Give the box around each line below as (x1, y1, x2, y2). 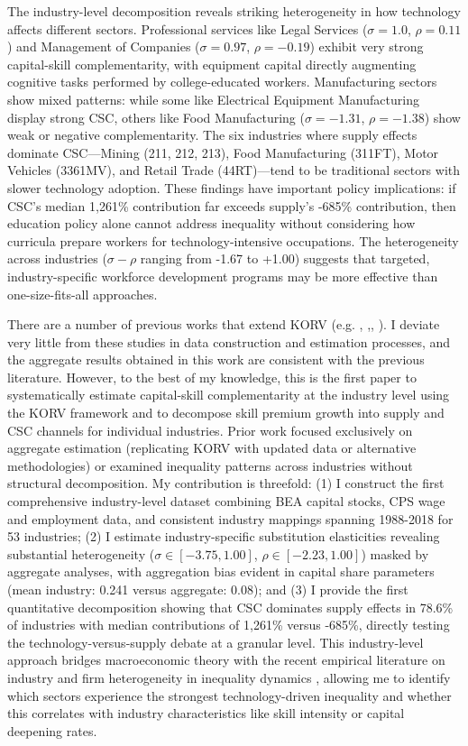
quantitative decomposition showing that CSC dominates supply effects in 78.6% (7, 597, 454, 616)
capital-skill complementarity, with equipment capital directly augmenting (7, 54, 417, 73)
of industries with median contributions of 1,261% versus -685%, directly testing (7, 615, 450, 634)
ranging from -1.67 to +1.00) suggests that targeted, (140, 249, 430, 268)
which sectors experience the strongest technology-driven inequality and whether (7, 686, 452, 705)
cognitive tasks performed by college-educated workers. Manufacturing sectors (7, 72, 437, 91)
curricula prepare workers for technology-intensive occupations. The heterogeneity (7, 231, 459, 250)
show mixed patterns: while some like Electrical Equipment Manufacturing (7, 89, 419, 108)
